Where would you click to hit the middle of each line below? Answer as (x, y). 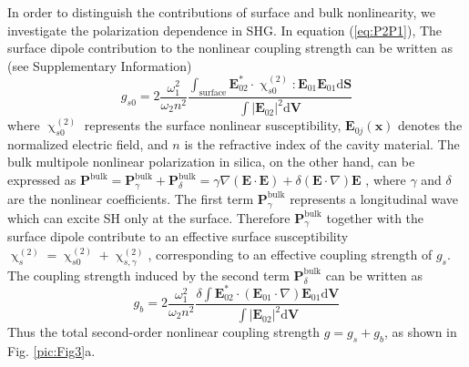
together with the (375, 217)
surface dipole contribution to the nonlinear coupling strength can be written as (230, 48)
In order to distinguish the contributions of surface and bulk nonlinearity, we (221, 12)
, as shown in (420, 332)
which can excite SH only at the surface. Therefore (149, 217)
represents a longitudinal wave (374, 198)
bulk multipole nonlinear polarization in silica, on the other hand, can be (211, 162)
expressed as (42, 180)
